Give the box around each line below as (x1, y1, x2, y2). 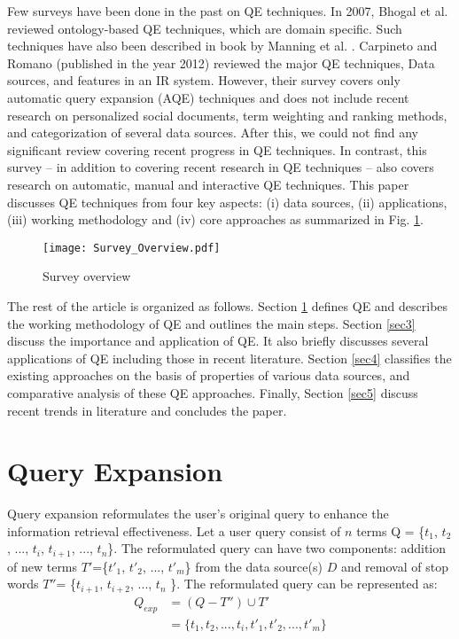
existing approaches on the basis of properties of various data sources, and (7, 366, 410, 385)
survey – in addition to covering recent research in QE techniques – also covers (7, 158, 434, 176)
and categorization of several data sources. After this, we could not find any (7, 123, 419, 142)
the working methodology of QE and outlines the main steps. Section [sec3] (7, 314, 416, 332)
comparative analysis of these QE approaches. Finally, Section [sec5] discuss (7, 383, 418, 401)
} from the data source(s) (184, 557, 323, 575)
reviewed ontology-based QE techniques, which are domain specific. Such (7, 19, 402, 37)
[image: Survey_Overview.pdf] (43, 241, 221, 254)
